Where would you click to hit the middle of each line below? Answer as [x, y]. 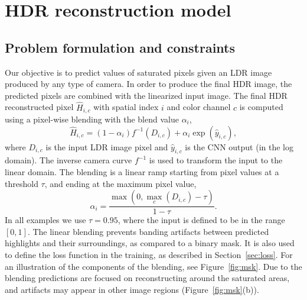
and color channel [199, 107]
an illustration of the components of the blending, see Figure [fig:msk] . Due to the [153, 266]
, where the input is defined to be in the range [201, 220]
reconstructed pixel [39, 107]
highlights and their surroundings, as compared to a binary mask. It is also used [150, 243]
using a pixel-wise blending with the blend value [92, 119]
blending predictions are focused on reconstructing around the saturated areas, [147, 278]
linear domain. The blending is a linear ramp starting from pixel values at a [142, 172]
